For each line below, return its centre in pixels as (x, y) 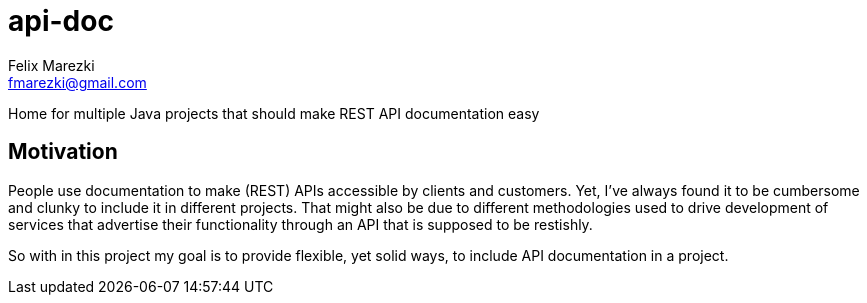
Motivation (63, 152)
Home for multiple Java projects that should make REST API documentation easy (274, 113)
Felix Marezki (51, 65)
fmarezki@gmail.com (77, 82)
